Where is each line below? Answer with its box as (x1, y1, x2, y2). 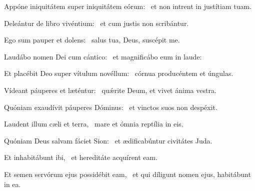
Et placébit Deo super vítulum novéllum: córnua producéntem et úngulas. (4, 68, 233, 78)
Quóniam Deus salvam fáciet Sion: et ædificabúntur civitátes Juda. (4, 135, 212, 145)
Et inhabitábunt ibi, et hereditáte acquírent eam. (4, 152, 158, 162)
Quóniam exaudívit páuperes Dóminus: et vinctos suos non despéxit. (4, 101, 217, 112)
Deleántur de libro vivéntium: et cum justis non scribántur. (4, 17, 189, 28)
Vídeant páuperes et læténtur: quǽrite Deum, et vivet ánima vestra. (4, 84, 216, 95)
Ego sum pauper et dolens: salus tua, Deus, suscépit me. (4, 34, 180, 45)
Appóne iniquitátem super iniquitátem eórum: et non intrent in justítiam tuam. (4, 1, 251, 11)
